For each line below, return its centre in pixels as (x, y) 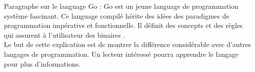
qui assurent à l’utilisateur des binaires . (65, 35)
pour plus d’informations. (42, 63)
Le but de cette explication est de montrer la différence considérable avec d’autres (127, 44)
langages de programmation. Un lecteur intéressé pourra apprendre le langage (121, 54)
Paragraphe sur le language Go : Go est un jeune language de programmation (121, 6)
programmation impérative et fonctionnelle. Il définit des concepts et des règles (123, 25)
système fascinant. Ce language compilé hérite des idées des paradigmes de (117, 15)
